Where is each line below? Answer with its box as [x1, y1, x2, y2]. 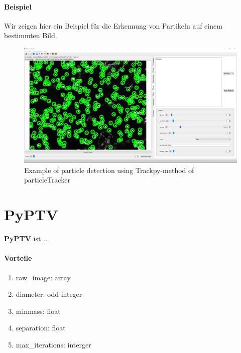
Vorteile [4, 253, 32, 263]
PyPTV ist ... [4, 233, 49, 244]
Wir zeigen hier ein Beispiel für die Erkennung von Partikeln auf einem [4, 20, 222, 31]
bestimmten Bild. [4, 30, 57, 41]
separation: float [16, 322, 66, 333]
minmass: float [16, 305, 61, 316]
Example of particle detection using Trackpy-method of [24, 164, 194, 175]
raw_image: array [16, 272, 71, 282]
